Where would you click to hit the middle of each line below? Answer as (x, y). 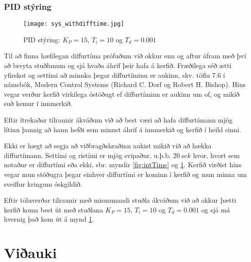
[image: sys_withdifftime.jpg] (74, 24)
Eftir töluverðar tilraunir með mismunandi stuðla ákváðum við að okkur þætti (120, 200)
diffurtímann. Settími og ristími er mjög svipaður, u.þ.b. (87, 155)
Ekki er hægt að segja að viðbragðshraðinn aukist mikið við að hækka (108, 146)
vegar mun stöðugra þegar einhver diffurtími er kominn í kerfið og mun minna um (125, 174)
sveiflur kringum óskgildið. (43, 183)
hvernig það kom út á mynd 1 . (49, 219)
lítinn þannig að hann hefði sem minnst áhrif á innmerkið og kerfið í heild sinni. (123, 129)
